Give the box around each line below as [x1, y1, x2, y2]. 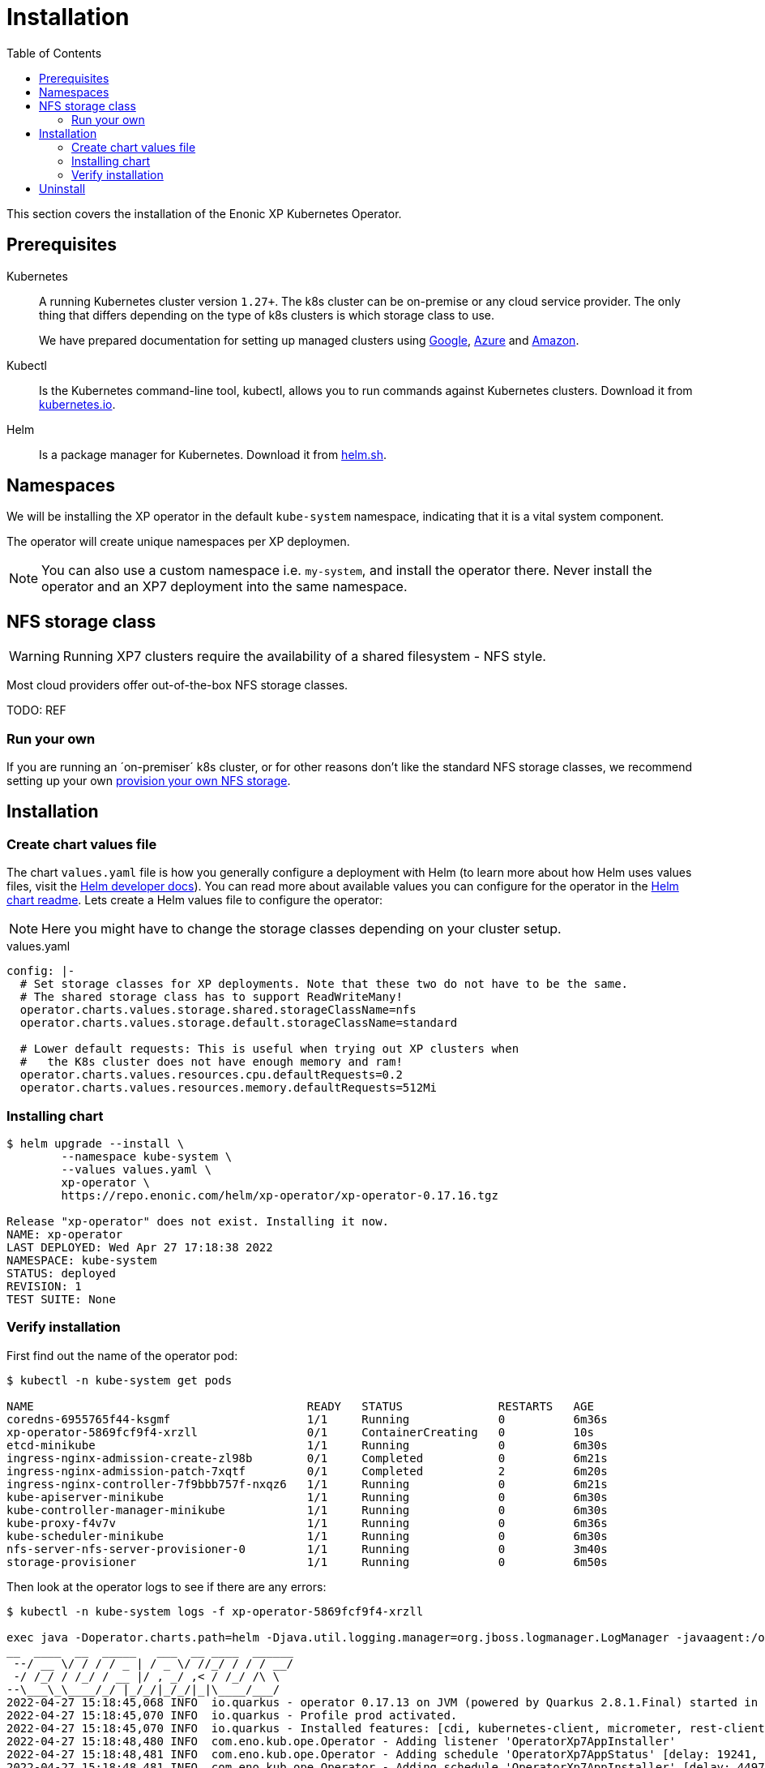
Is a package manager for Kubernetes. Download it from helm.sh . [39, 447, 387, 461]
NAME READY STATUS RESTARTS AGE [6, 1399, 594, 1413]
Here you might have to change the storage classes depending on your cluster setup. [41, 920, 562, 938]
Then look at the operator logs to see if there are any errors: [6, 1579, 327, 1594]
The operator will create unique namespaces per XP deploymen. [6, 534, 350, 549]
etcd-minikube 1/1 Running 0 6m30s [6, 1438, 608, 1452]
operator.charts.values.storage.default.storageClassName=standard [19, 1016, 458, 1030]
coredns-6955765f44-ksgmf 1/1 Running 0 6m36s [6, 1412, 608, 1426]
